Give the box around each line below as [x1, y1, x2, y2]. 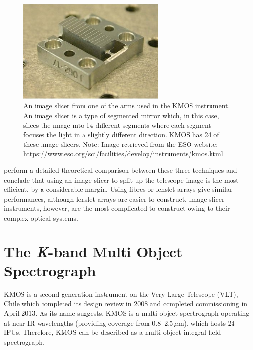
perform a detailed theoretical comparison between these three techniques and [4, 165, 237, 175]
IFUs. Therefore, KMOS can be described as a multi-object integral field [4, 327, 221, 337]
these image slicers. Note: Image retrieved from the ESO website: [23, 139, 218, 149]
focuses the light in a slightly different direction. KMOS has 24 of [23, 129, 219, 140]
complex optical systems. [4, 212, 78, 223]
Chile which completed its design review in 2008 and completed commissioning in [4, 298, 248, 309]
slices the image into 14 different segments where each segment [23, 120, 211, 130]
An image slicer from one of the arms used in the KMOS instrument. [23, 101, 230, 111]
